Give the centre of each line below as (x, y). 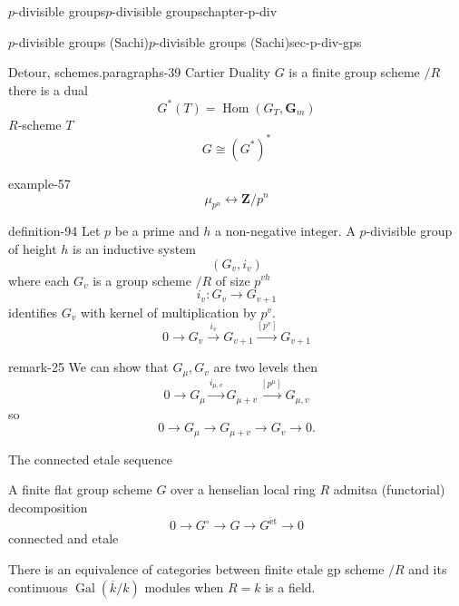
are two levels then (265, 367)
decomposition (48, 507)
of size (233, 280)
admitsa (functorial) (389, 489)
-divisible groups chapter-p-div (195, 11)
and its (428, 569)
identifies (33, 312)
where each (39, 280)
